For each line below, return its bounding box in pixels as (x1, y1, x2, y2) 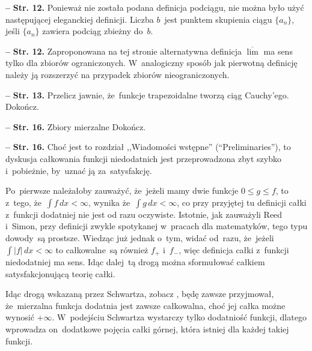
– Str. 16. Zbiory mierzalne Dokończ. (5, 120, 146, 133)
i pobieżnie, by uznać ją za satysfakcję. (5, 164, 152, 176)
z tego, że (5, 196, 41, 208)
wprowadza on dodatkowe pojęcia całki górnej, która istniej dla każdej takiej (5, 322, 289, 335)
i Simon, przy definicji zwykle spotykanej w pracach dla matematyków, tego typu (5, 220, 308, 232)
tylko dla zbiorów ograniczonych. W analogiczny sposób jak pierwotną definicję (5, 56, 298, 69)
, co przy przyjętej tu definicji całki (177, 196, 307, 208)
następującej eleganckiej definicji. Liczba (5, 13, 154, 25)
